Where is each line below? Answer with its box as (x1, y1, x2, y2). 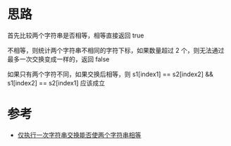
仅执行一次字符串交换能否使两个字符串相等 (17, 130, 142, 139)
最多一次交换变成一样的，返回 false (7, 54, 110, 63)
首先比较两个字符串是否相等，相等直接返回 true (7, 31, 144, 39)
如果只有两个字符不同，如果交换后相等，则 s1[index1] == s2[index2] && (7, 70, 213, 78)
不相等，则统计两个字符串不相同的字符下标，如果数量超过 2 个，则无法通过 (7, 46, 225, 54)
